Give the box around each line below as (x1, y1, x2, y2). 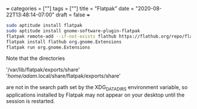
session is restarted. (6, 98, 55, 105)
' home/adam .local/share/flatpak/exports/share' (6, 73, 121, 80)
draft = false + (55, 11, 90, 18)
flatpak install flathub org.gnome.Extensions (6, 39, 122, 45)
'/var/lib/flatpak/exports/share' (6, 66, 80, 73)
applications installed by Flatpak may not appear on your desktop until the (6, 91, 185, 98)
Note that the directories (6, 55, 66, 62)
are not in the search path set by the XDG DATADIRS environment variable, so (6, 84, 188, 93)
